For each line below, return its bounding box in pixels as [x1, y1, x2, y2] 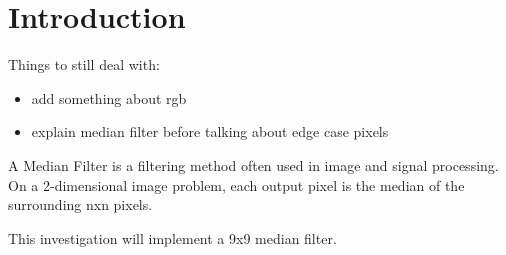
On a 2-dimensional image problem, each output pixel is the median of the [8, 174, 465, 195]
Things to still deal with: [8, 54, 160, 75]
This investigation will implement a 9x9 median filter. [8, 227, 337, 248]
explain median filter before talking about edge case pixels [31, 121, 389, 142]
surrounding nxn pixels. [8, 194, 153, 215]
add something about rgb [31, 87, 187, 108]
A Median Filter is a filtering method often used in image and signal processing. [8, 154, 499, 175]
